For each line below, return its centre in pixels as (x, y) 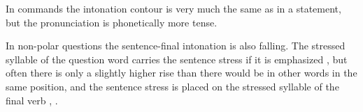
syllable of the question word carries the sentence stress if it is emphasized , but (177, 59)
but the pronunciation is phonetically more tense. (112, 22)
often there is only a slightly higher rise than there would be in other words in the (181, 73)
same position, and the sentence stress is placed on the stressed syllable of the (172, 86)
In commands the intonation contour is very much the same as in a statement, (173, 8)
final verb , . (32, 100)
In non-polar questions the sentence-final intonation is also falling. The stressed (176, 46)
